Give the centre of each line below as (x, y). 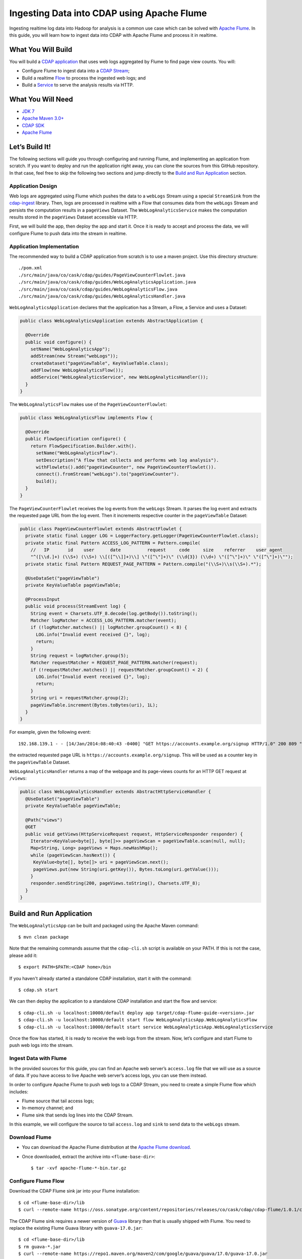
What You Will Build (41, 50)
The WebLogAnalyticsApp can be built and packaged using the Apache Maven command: (104, 925)
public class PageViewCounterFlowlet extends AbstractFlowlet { (101, 529)
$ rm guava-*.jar (40, 1247)
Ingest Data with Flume (38, 1059)
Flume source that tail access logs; (58, 1101)
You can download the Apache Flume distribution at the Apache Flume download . (106, 1147)
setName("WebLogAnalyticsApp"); (70, 349)
